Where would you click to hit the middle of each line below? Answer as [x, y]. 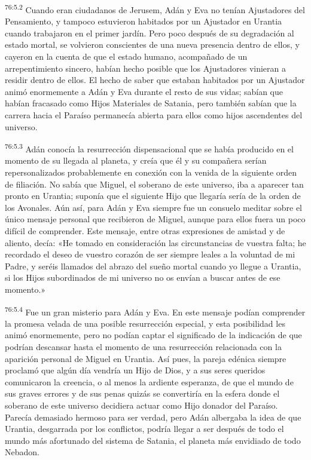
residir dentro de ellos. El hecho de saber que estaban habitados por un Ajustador [155, 80]
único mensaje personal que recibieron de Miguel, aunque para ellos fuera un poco [155, 219]
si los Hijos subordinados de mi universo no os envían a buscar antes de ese [143, 277]
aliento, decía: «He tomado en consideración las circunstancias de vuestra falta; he [155, 242]
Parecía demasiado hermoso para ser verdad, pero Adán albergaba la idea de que [153, 417]
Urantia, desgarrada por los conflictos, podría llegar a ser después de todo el [144, 429]
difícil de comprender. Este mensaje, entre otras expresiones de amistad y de [145, 231]
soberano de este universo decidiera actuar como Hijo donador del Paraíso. [141, 405]
